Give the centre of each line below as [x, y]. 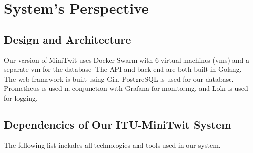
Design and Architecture [68, 39]
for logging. [21, 98]
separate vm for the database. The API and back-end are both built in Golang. [123, 69]
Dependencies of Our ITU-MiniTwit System [118, 124]
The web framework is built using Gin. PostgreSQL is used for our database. [119, 78]
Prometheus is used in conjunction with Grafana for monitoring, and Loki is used [126, 88]
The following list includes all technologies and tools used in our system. [112, 144]
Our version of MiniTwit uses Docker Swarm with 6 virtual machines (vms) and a [126, 59]
